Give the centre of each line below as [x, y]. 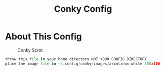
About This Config [44, 36]
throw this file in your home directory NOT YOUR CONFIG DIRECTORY [76, 59]
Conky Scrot [30, 50]
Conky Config [83, 9]
